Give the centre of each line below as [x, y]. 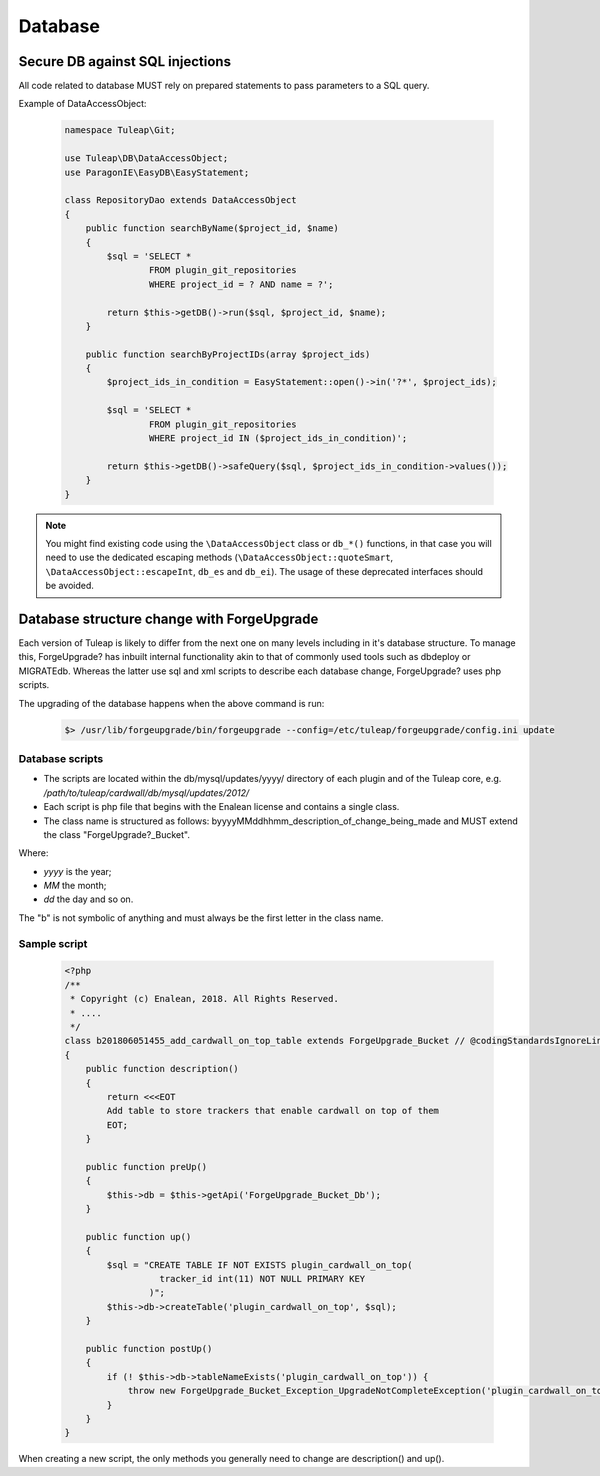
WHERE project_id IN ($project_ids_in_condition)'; [278, 438]
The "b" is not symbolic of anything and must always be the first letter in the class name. [201, 917]
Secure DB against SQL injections [125, 61]
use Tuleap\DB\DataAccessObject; [146, 158]
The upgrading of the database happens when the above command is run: [171, 703]
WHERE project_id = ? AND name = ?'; [241, 284]
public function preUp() [146, 1166]
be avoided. [70, 586]
